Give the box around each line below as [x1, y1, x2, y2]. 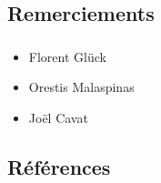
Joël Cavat [28, 107, 88, 127]
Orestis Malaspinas [28, 77, 135, 97]
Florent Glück [28, 46, 106, 66]
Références [7, 152, 111, 180]
